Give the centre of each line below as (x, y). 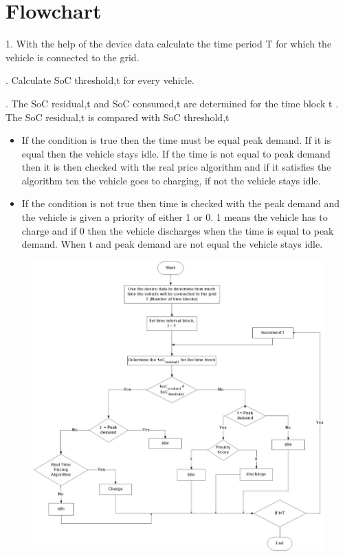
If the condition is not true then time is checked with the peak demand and (180, 203)
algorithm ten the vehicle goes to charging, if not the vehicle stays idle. (171, 180)
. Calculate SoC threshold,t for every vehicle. (100, 80)
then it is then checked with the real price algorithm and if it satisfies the (176, 167)
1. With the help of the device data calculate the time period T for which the (169, 44)
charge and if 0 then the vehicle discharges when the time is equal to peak (178, 230)
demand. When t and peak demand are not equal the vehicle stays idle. (172, 244)
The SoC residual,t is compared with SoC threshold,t (118, 117)
